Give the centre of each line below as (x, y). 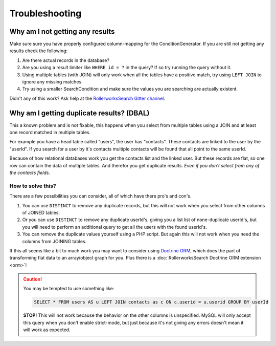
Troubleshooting (45, 13)
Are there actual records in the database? (66, 60)
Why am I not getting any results (62, 31)
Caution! (33, 279)
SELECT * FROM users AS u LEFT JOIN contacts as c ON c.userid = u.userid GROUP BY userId (151, 302)
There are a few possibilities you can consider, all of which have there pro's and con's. (100, 196)
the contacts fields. (30, 173)
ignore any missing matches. (52, 82)
